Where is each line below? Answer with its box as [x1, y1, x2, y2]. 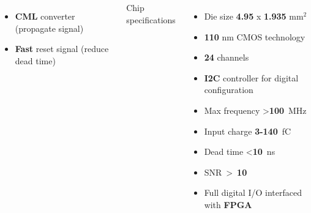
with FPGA [204, 198, 252, 211]
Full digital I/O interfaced [204, 186, 302, 199]
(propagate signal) [15, 21, 84, 34]
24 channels [204, 51, 249, 64]
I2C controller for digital [204, 71, 299, 84]
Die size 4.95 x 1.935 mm [204, 10, 304, 22]
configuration [204, 83, 253, 96]
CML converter [15, 10, 75, 22]
